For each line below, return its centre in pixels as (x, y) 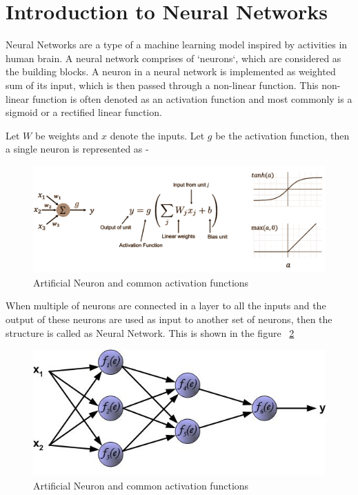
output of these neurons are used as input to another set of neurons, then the (169, 319)
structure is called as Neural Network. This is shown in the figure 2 (150, 332)
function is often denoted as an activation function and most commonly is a (192, 98)
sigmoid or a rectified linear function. (84, 112)
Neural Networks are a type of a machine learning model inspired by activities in (177, 45)
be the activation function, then (282, 135)
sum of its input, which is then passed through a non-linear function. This (162, 85)
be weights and (67, 135)
